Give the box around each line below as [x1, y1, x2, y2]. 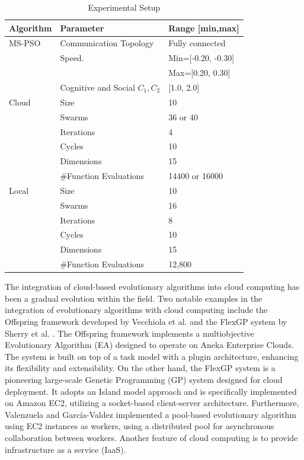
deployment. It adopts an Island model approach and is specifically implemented [5, 385, 297, 397]
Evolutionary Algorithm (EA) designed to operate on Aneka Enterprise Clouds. [5, 338, 294, 351]
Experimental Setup [88, 1, 161, 13]
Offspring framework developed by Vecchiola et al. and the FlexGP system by [5, 315, 287, 327]
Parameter [60, 21, 104, 34]
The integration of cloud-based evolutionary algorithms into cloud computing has [5, 280, 300, 293]
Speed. [60, 52, 84, 64]
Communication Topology [60, 37, 154, 49]
